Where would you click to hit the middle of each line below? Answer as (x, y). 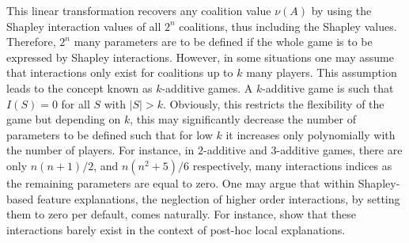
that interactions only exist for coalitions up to (120, 72)
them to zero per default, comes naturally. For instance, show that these (182, 214)
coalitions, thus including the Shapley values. (288, 26)
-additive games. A (207, 87)
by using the (341, 10)
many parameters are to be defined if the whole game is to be (223, 42)
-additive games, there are (339, 150)
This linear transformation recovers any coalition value (139, 10)
